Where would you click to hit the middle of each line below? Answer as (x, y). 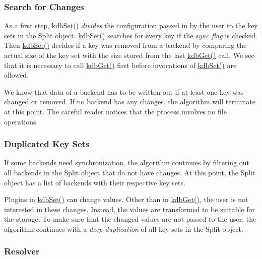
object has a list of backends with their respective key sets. (95, 182)
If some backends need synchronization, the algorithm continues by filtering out (127, 163)
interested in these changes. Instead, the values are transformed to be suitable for (130, 209)
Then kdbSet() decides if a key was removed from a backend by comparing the (125, 45)
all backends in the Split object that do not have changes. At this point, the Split (130, 172)
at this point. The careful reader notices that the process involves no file (115, 111)
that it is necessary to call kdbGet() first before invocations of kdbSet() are (120, 65)
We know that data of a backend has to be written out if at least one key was (124, 91)
